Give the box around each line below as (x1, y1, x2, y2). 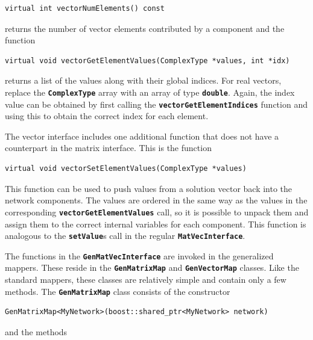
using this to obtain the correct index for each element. (5, 110, 209, 122)
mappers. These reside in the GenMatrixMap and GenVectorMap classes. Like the (5, 261, 299, 274)
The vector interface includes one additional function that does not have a (5, 129, 279, 142)
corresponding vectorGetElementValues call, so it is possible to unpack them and (5, 205, 309, 218)
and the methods (5, 325, 68, 338)
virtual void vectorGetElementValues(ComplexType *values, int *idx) (5, 56, 290, 65)
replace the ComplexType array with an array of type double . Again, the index (5, 85, 295, 98)
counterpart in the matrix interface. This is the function (5, 141, 212, 154)
